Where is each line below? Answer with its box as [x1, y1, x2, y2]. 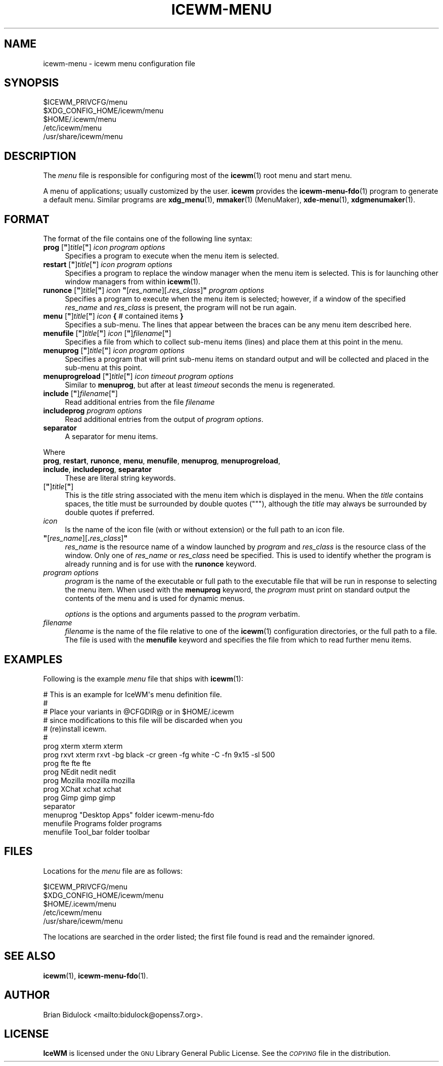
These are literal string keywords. [65, 474, 176, 483]
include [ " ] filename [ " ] [43, 389, 118, 398]
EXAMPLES [4, 653, 63, 666]
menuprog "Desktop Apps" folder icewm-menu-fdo [43, 810, 214, 819]
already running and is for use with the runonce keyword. [65, 560, 256, 569]
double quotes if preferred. [65, 508, 155, 517]
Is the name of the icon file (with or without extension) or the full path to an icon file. [65, 525, 344, 534]
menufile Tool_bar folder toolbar [43, 827, 150, 836]
